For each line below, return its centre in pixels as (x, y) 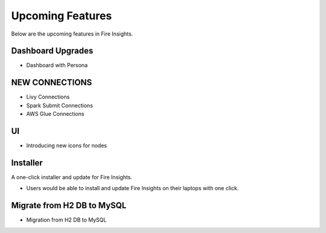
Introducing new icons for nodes (67, 145)
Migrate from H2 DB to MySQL (69, 206)
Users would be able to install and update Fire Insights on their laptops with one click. (133, 188)
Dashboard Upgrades (52, 51)
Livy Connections (48, 97)
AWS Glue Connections (55, 114)
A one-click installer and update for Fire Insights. (72, 177)
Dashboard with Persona (57, 65)
